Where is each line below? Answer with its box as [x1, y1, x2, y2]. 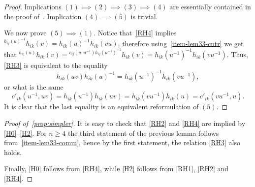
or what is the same [4, 81, 64, 92]
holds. [4, 147, 22, 157]
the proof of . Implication [4, 11, 82, 21]
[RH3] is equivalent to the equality [4, 60, 108, 70]
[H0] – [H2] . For [4, 127, 47, 138]
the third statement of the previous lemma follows [68, 127, 219, 138]
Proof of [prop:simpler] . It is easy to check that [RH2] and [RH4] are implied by [4, 118, 246, 128]
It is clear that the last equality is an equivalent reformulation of [4, 101, 199, 112]
